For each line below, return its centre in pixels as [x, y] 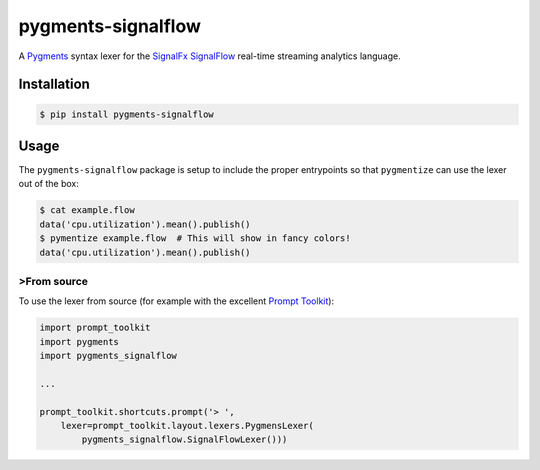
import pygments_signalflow [108, 356]
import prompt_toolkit [95, 328]
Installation [54, 84]
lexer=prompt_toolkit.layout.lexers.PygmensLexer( [187, 426]
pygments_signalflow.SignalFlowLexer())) [184, 439]
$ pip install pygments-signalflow [126, 114]
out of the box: [48, 184]
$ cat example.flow [87, 210]
